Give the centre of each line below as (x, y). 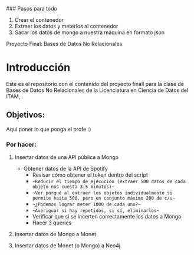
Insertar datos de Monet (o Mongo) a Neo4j (68, 246)
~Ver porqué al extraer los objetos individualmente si (102, 193)
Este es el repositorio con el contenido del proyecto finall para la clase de (95, 84)
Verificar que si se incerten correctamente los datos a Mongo (107, 217)
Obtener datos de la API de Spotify (65, 169)
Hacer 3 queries (52, 223)
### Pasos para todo (32, 9)
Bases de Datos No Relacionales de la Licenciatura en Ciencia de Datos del (97, 90)
